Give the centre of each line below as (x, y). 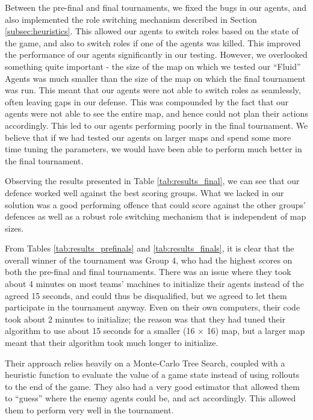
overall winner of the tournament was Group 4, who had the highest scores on (149, 260)
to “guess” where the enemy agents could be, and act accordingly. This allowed (150, 398)
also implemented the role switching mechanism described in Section (131, 19)
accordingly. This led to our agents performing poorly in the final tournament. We (156, 125)
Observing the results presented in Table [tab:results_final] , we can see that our (152, 181)
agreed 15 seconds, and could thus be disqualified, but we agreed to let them (146, 295)
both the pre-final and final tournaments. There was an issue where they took (148, 272)
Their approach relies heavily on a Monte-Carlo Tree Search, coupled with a (145, 363)
